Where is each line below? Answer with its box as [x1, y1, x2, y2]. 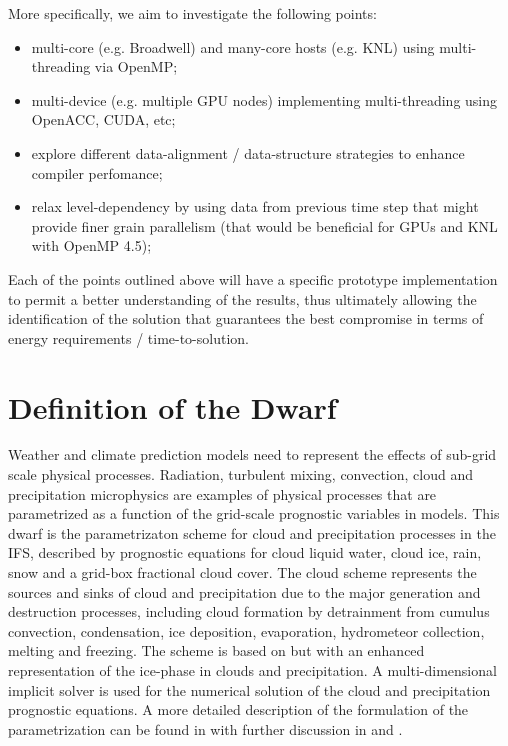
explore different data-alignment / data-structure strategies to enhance [31, 142, 465, 163]
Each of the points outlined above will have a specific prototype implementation [8, 268, 498, 289]
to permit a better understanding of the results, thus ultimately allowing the [8, 288, 477, 309]
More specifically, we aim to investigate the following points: [8, 3, 377, 23]
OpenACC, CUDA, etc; [31, 109, 176, 130]
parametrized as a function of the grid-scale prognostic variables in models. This [8, 503, 500, 524]
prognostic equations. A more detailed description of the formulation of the [8, 699, 469, 720]
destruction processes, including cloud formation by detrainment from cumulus [8, 601, 490, 622]
